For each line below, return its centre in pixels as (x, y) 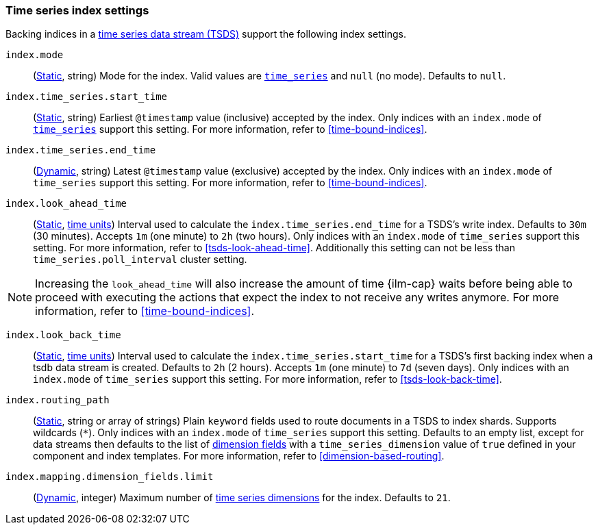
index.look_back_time (63, 335)
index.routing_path (58, 400)
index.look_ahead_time (66, 204)
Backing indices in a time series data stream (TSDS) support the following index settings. (206, 34)
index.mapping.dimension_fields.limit (110, 477)
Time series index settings (77, 10)
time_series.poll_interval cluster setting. (140, 260)
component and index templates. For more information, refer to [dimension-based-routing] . (239, 456)
